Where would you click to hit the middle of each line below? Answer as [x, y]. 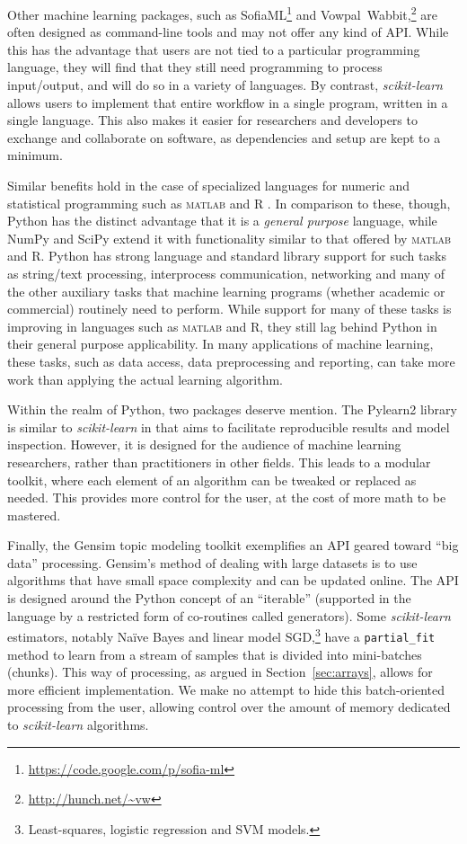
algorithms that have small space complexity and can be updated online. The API [233, 580]
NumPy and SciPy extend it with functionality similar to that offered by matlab [229, 238]
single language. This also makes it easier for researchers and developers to [212, 120]
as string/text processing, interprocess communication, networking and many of [226, 273]
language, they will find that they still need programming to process [195, 67]
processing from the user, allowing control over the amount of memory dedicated [229, 707]
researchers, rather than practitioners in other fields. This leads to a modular [219, 462]
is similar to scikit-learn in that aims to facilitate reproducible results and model [229, 426]
